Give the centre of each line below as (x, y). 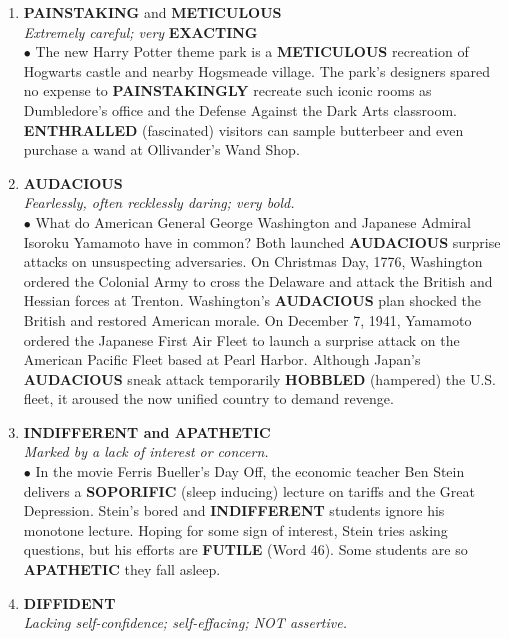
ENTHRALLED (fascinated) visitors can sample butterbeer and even (243, 129)
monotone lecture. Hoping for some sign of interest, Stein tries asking (235, 529)
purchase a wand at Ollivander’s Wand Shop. (161, 149)
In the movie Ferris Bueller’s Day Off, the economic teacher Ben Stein (250, 471)
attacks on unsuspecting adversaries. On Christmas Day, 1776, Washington (253, 261)
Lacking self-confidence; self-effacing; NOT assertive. (185, 622)
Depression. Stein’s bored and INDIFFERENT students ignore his (234, 510)
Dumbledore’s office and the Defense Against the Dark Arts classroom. (240, 109)
